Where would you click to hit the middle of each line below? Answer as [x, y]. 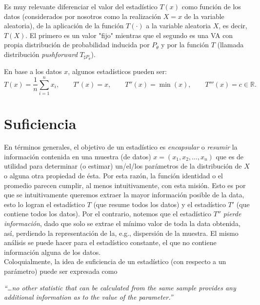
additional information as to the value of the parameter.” [89, 297]
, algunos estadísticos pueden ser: [117, 71]
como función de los [211, 6]
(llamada [230, 45]
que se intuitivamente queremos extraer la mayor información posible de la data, [124, 195]
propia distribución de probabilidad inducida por [77, 45]
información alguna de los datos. [52, 252]
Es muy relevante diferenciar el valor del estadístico [81, 6]
